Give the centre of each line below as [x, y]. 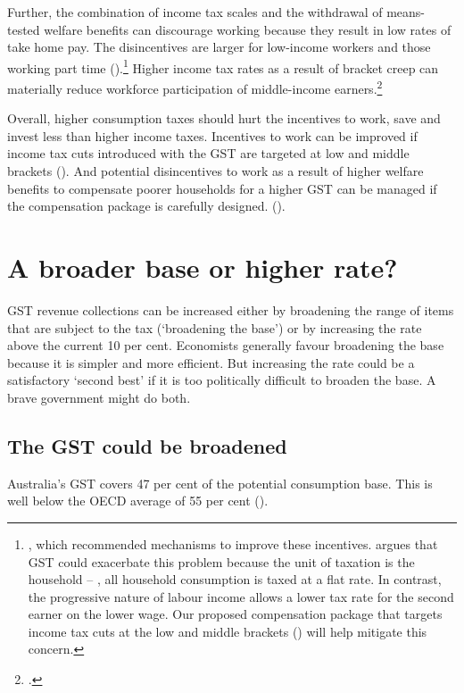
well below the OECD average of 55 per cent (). [138, 501]
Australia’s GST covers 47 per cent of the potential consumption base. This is [220, 483]
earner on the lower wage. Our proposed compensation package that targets [235, 614]
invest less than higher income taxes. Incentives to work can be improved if [212, 135]
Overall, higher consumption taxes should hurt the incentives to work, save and [224, 118]
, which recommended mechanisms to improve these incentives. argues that [233, 543]
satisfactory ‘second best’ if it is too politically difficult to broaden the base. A [222, 380]
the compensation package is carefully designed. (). [146, 206]
